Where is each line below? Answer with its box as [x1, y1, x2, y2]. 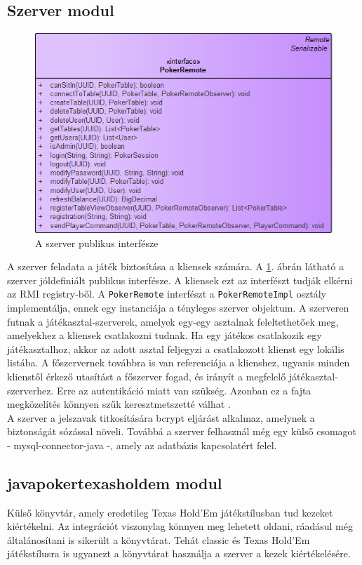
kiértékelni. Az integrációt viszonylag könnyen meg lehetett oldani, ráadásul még [7, 519, 353, 533]
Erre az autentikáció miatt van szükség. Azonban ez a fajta [56, 383, 311, 397]
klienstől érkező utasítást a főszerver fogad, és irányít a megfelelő [7, 368, 286, 383]
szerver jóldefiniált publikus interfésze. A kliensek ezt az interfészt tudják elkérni [7, 272, 353, 287]
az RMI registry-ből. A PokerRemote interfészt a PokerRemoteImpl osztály [7, 286, 326, 301]
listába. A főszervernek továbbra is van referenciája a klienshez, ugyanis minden [7, 355, 350, 370]
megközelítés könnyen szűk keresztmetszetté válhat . [7, 397, 231, 411]
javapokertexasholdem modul [7, 472, 222, 493]
